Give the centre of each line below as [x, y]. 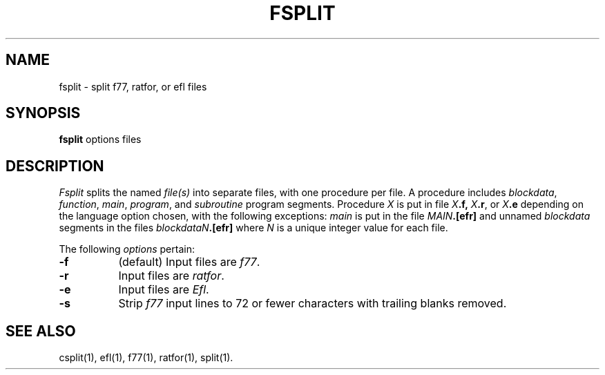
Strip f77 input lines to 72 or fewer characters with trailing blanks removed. [313, 304]
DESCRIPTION [55, 166]
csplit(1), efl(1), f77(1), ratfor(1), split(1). [146, 358]
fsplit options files [100, 140]
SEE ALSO [41, 331]
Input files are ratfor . [171, 276]
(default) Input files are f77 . [189, 262]
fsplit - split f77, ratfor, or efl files [133, 86]
